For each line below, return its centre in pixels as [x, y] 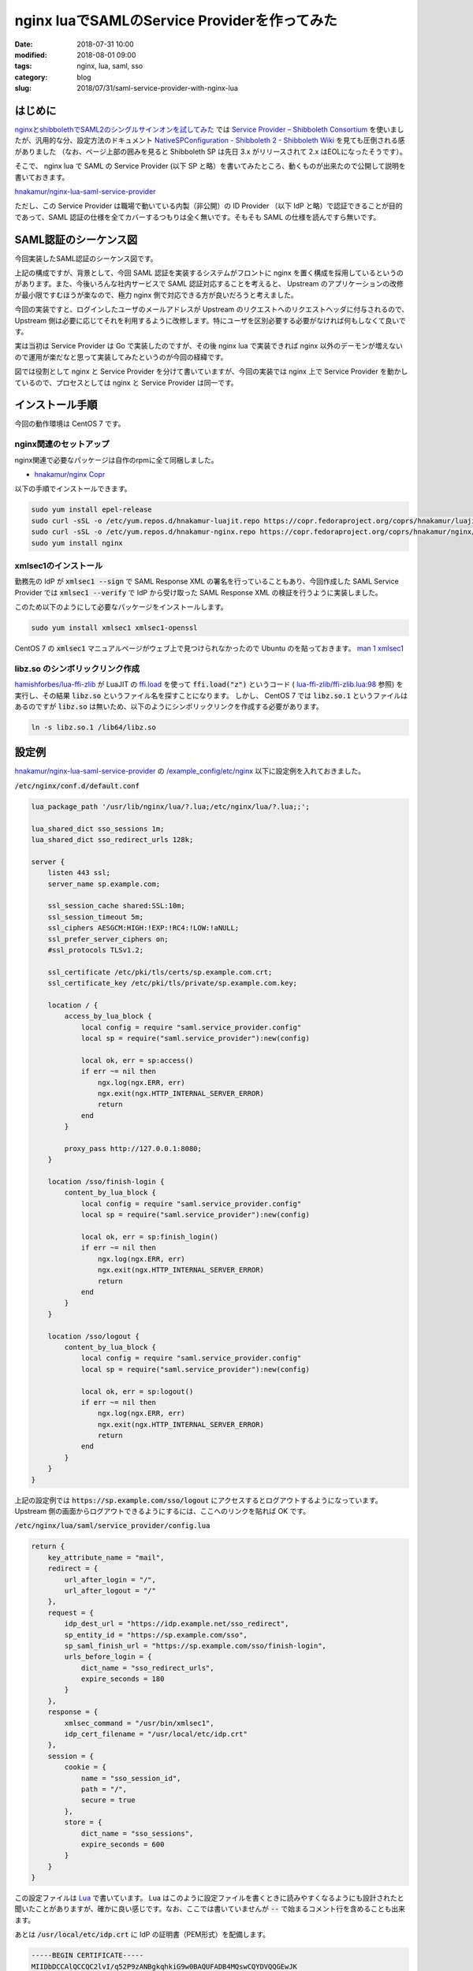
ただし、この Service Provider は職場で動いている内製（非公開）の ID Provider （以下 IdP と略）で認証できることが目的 [209, 206]
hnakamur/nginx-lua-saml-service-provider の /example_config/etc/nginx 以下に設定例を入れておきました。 [190, 771]
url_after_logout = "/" [110, 1590]
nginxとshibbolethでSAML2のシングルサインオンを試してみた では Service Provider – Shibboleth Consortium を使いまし [209, 129]
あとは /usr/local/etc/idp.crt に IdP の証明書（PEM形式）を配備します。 [142, 1935]
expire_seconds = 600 [123, 1844]
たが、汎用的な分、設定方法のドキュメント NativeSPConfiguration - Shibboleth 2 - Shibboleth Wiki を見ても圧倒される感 [210, 140]
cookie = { [85, 1767]
